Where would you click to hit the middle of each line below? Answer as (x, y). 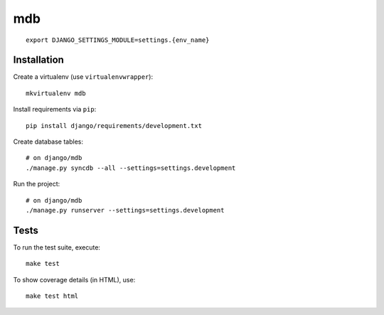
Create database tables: (48, 142)
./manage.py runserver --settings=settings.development (125, 210)
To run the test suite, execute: (57, 247)
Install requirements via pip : (55, 110)
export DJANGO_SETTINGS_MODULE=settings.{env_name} (118, 40)
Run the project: (37, 184)
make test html (52, 296)
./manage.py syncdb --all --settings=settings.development (131, 168)
